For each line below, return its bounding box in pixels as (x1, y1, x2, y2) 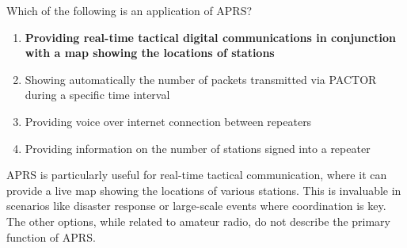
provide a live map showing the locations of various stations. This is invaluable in (6, 181, 401, 198)
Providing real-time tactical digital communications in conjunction (25, 29, 396, 45)
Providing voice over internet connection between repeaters (25, 113, 312, 129)
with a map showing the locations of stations (25, 44, 275, 61)
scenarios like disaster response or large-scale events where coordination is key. (6, 197, 386, 214)
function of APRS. (6, 228, 96, 245)
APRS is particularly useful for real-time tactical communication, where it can (6, 166, 387, 183)
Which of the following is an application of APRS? (6, 2, 253, 18)
